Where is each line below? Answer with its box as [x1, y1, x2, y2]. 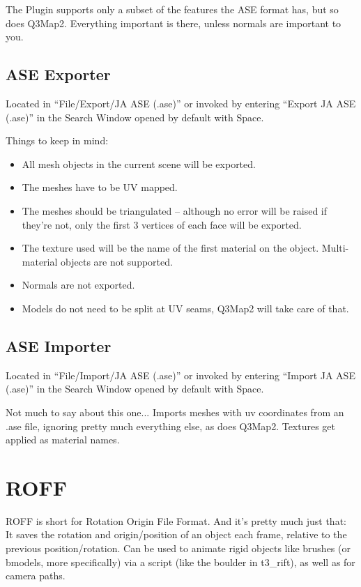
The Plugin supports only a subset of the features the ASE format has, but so [6, 2, 339, 16]
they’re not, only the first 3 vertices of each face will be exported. [22, 217, 302, 231]
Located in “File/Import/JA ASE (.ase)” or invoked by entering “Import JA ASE [6, 367, 355, 382]
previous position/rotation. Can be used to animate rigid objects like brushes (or [6, 541, 351, 555]
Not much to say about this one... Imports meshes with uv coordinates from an [6, 404, 344, 419]
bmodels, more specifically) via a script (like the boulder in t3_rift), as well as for [6, 554, 355, 569]
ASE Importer [6, 335, 112, 356]
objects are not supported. [61, 254, 173, 268]
